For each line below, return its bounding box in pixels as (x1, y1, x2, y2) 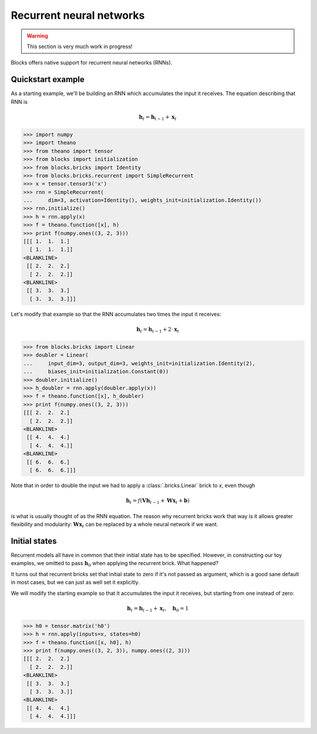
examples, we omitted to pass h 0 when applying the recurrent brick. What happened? (11, 560, 219, 569)
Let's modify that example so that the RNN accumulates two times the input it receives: (11, 310, 221, 317)
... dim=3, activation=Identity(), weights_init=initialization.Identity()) (23, 197, 262, 204)
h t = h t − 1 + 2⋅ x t (136, 326, 180, 334)
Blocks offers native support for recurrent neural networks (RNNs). (11, 59, 173, 66)
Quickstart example (11, 75, 85, 84)
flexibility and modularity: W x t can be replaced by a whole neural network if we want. (11, 521, 218, 529)
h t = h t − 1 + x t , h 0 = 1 (127, 605, 189, 613)
